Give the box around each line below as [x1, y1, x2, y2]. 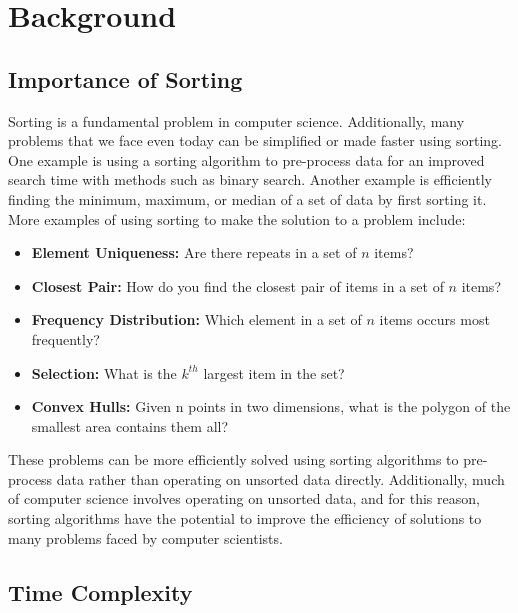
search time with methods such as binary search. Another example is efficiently [8, 169, 492, 190]
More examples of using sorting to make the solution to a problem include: [8, 208, 466, 229]
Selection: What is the [31, 362, 177, 383]
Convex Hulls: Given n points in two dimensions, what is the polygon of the [31, 396, 511, 417]
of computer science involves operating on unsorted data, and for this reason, [8, 488, 480, 509]
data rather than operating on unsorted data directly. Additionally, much [56, 468, 505, 489]
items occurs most [379, 309, 490, 330]
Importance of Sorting [8, 63, 243, 94]
